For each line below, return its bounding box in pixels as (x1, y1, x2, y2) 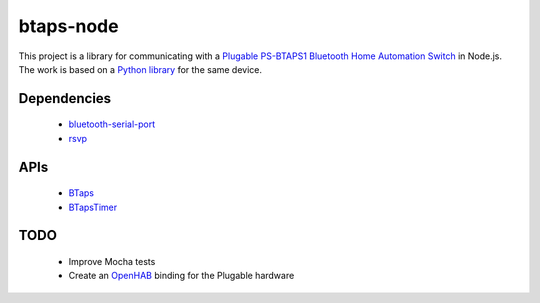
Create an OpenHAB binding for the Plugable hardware (68, 270, 295, 282)
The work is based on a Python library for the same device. (18, 63, 263, 75)
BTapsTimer (68, 201, 118, 213)
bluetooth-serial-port (68, 118, 156, 130)
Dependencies (18, 90, 112, 107)
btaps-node (18, 15, 119, 37)
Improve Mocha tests (68, 255, 156, 267)
